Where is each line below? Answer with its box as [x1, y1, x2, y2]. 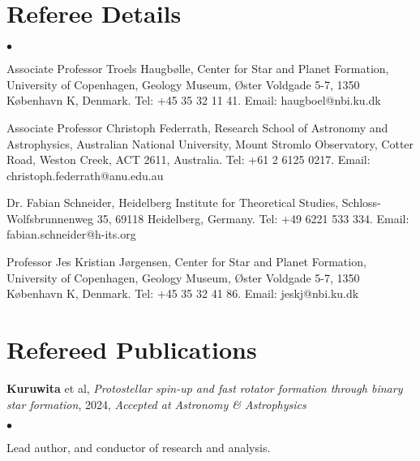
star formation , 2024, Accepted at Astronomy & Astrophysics [6, 395, 306, 412]
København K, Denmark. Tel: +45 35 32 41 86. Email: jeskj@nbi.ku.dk [6, 285, 359, 302]
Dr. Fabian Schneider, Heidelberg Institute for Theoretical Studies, [6, 194, 339, 211]
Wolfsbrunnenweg [6, 209, 94, 226]
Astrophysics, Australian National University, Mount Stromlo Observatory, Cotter [6, 135, 414, 152]
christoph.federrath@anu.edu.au [6, 166, 164, 183]
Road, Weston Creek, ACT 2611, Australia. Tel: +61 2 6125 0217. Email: [6, 151, 371, 168]
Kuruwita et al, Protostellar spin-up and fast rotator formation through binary [6, 379, 403, 396]
